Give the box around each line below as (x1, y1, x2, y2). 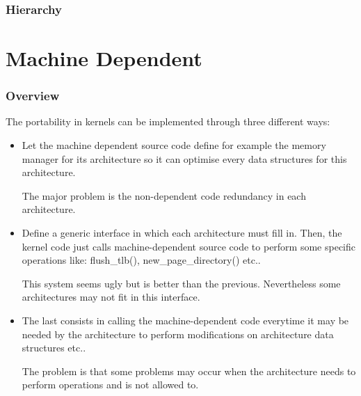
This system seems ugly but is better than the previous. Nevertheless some (22, 276, 341, 290)
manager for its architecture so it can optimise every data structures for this (22, 151, 347, 166)
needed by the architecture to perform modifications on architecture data (22, 326, 334, 341)
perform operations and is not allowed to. (22, 377, 199, 392)
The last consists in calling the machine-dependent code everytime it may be (22, 312, 349, 327)
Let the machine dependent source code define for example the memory (22, 138, 326, 152)
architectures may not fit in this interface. (22, 290, 200, 304)
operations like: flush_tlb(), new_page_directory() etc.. (22, 253, 261, 267)
